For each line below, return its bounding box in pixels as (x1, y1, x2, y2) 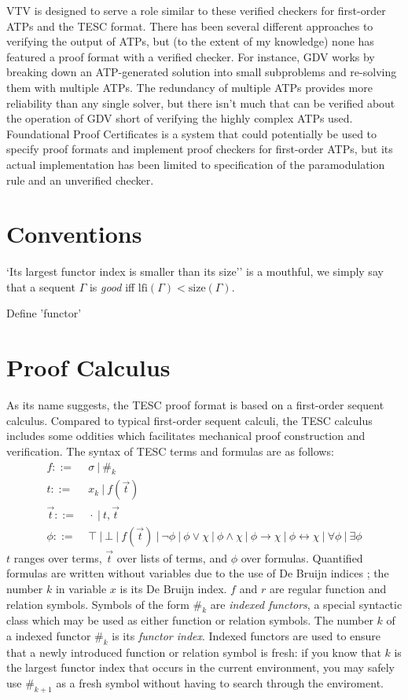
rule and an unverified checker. (6, 171, 154, 188)
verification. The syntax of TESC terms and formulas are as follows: (6, 442, 334, 459)
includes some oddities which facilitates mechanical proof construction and (6, 427, 366, 444)
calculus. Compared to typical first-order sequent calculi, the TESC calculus (6, 412, 373, 428)
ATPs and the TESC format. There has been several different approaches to (6, 17, 373, 34)
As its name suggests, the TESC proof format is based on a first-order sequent (6, 397, 384, 413)
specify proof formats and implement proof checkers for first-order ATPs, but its (6, 141, 393, 157)
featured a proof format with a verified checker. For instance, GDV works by (6, 48, 375, 64)
